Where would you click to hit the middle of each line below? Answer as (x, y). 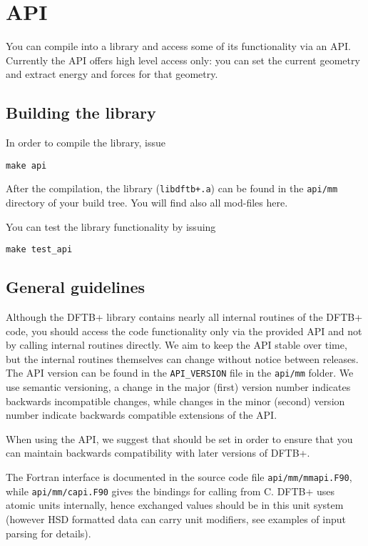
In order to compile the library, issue (86, 143)
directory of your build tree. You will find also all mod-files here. (147, 203)
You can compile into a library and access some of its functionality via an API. (178, 46)
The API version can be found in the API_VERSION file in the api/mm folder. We (180, 373)
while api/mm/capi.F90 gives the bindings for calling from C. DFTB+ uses (170, 491)
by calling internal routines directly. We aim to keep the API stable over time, (177, 345)
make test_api (39, 250)
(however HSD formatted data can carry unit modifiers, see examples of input (176, 518)
